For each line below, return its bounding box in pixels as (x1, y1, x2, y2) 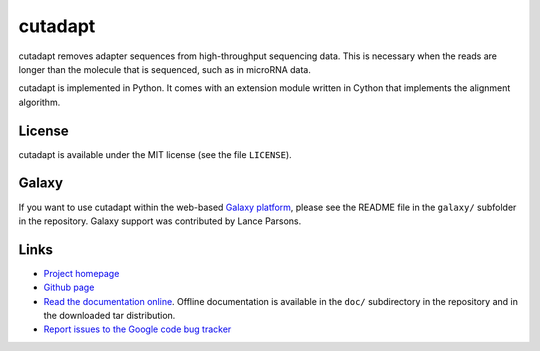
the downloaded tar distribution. (43, 310, 176, 321)
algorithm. (18, 96, 61, 108)
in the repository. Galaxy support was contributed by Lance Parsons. (18, 215, 302, 227)
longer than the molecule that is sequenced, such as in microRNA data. (18, 63, 312, 75)
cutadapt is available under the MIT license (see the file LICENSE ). (18, 148, 292, 160)
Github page (43, 281, 95, 294)
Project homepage (43, 267, 120, 279)
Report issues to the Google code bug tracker (43, 323, 232, 335)
